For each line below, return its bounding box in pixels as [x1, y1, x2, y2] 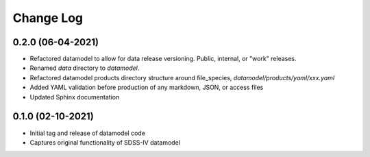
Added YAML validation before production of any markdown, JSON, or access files [29, 83, 264, 92]
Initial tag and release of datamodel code [29, 129, 145, 137]
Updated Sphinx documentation [29, 93, 120, 101]
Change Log [12, 10, 84, 25]
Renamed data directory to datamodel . [29, 64, 140, 72]
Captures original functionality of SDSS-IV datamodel [29, 138, 181, 147]
